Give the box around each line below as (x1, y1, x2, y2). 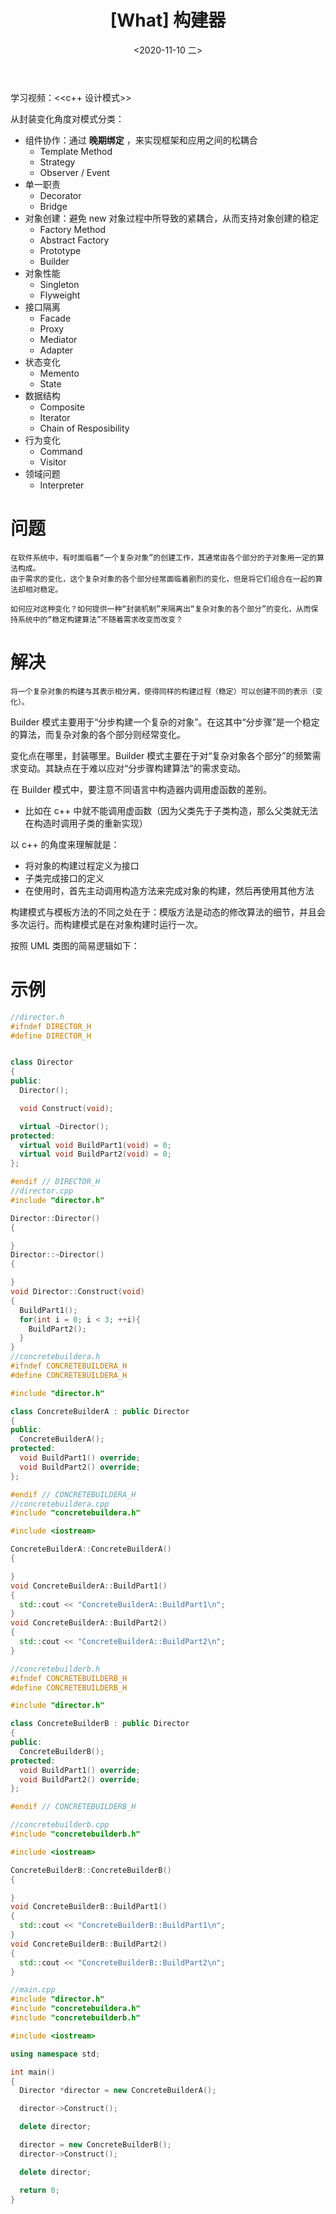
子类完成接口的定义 (24, 872, 105, 884)
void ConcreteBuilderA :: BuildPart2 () (10, 1618, 168, 1628)
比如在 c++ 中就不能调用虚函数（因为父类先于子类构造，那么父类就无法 (24, 804, 319, 816)
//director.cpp (10, 1186, 74, 1196)
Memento (39, 367, 80, 379)
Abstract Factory (39, 234, 110, 246)
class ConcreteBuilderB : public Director (10, 1719, 190, 1729)
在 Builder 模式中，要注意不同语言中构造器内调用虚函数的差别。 (10, 783, 273, 795)
